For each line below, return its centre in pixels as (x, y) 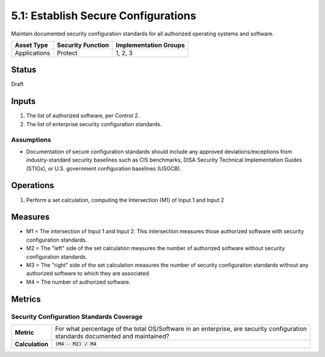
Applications (32, 53)
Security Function (83, 45)
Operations (32, 185)
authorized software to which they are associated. (88, 273)
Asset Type (31, 45)
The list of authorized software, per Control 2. (83, 116)
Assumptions (31, 139)
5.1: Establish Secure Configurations (104, 16)
